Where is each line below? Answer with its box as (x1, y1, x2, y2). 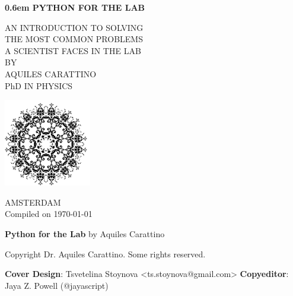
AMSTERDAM (5, 196, 61, 208)
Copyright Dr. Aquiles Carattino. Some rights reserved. (5, 247, 206, 260)
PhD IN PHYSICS (5, 79, 73, 92)
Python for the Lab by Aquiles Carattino (5, 227, 165, 240)
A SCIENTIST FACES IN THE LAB (5, 44, 141, 56)
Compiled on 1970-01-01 (5, 207, 93, 220)
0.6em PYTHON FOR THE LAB (5, 1, 145, 13)
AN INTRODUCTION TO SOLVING (5, 21, 144, 33)
